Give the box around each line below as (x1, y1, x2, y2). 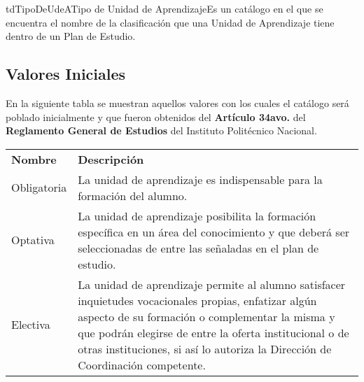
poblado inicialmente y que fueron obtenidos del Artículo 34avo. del (6, 109, 306, 124)
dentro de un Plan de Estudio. (6, 29, 136, 43)
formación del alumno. (78, 187, 188, 204)
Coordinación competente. (78, 356, 206, 373)
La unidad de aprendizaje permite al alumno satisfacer (78, 276, 346, 292)
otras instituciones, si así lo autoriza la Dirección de (78, 340, 332, 357)
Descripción (78, 150, 144, 167)
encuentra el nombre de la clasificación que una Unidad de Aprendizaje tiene (6, 15, 335, 29)
